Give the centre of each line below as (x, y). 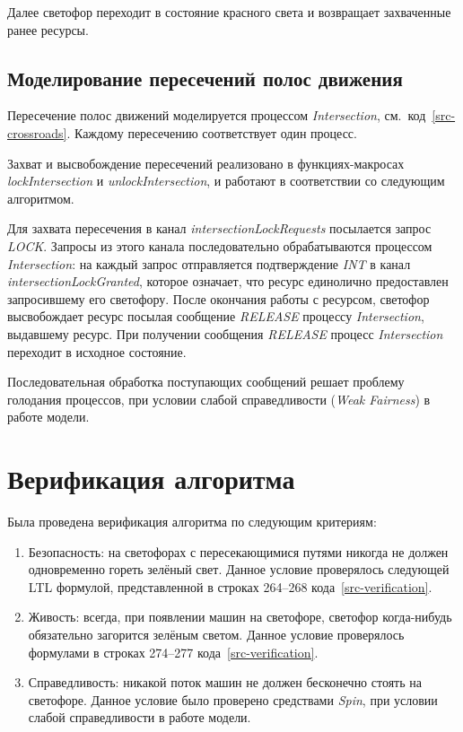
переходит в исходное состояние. (97, 351)
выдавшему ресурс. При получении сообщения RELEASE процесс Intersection (225, 333)
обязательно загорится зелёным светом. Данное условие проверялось (216, 634)
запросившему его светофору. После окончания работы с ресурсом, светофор (218, 298)
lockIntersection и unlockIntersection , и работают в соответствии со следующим (226, 181)
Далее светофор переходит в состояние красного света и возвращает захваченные (229, 12)
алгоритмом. (41, 198)
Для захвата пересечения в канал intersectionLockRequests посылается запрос (219, 228)
